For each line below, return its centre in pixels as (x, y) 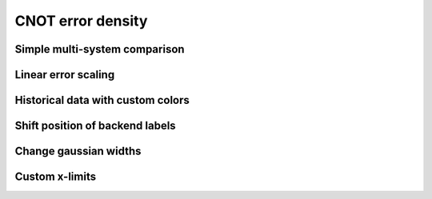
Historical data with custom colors (102, 100)
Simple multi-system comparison (100, 49)
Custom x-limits (55, 177)
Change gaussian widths (78, 151)
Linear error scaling (65, 75)
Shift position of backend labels (95, 126)
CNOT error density (81, 21)
